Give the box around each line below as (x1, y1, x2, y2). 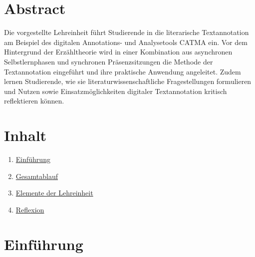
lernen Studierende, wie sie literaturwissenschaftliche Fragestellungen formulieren (4, 76, 252, 86)
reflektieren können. (4, 95, 64, 106)
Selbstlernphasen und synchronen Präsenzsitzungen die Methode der (4, 56, 213, 66)
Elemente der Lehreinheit (15, 187, 93, 198)
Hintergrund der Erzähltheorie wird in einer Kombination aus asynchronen (4, 46, 233, 57)
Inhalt (4, 125, 47, 145)
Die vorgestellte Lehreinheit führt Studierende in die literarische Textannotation (4, 27, 249, 37)
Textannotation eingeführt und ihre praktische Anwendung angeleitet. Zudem (4, 66, 241, 76)
